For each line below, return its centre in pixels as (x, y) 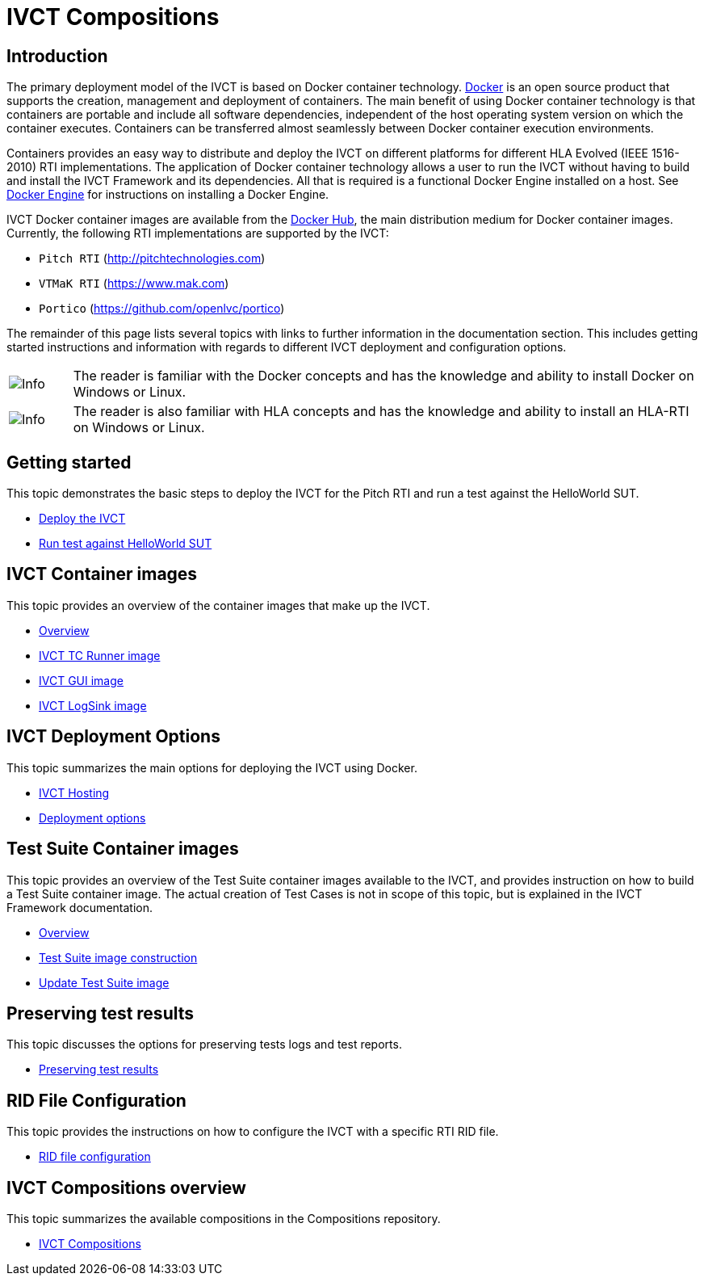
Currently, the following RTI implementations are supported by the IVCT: (198, 233)
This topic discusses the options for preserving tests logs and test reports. (204, 1045)
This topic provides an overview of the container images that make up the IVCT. (218, 605)
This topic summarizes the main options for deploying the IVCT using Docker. (212, 767)
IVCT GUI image (81, 680)
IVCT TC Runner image (100, 655)
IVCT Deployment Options (113, 737)
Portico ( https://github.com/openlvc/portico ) (162, 309)
